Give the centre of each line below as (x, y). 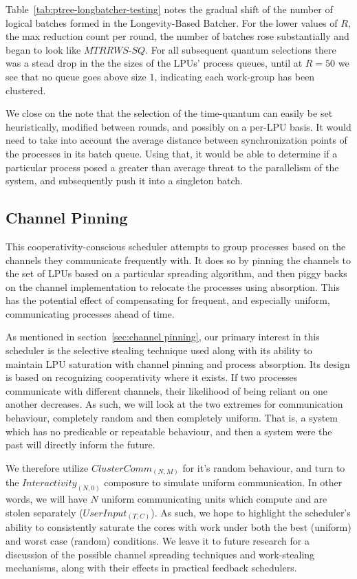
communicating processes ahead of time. (90, 313)
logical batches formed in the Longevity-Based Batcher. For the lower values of (172, 22)
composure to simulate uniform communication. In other (223, 482)
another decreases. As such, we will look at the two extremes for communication (174, 404)
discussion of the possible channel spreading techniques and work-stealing (160, 554)
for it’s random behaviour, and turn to (264, 467)
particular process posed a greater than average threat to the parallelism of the (172, 167)
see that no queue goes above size (76, 76)
